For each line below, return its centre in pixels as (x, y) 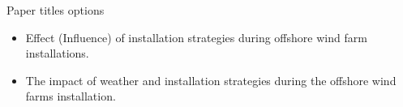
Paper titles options (56, 10)
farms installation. (71, 96)
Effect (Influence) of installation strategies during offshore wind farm (196, 37)
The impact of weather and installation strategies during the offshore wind (211, 80)
